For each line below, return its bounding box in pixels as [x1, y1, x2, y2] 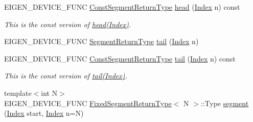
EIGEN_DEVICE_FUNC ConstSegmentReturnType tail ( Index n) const [4, 53, 236, 64]
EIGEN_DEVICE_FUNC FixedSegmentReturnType [4, 97, 172, 108]
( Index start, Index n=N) [4, 108, 84, 118]
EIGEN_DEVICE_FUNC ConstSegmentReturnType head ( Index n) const [4, 2, 240, 12]
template [4, 87, 32, 98]
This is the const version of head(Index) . [4, 18, 131, 29]
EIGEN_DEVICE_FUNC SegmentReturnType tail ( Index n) [4, 36, 199, 47]
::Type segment [200, 97, 249, 108]
